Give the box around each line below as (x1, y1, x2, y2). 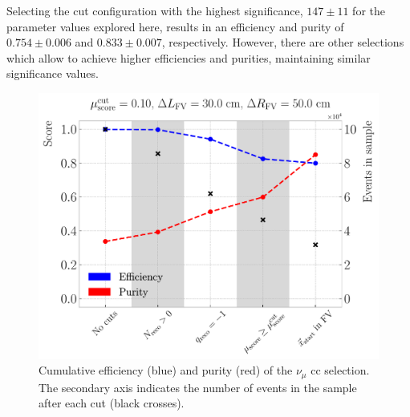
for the (352, 2, 385, 18)
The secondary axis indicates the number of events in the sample (39, 379, 357, 395)
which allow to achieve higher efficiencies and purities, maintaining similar (6, 49, 371, 66)
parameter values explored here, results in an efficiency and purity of (6, 18, 344, 34)
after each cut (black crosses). (39, 395, 185, 411)
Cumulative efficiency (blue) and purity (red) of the (39, 362, 293, 379)
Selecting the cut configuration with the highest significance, (6, 2, 303, 18)
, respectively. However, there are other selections (161, 34, 404, 51)
